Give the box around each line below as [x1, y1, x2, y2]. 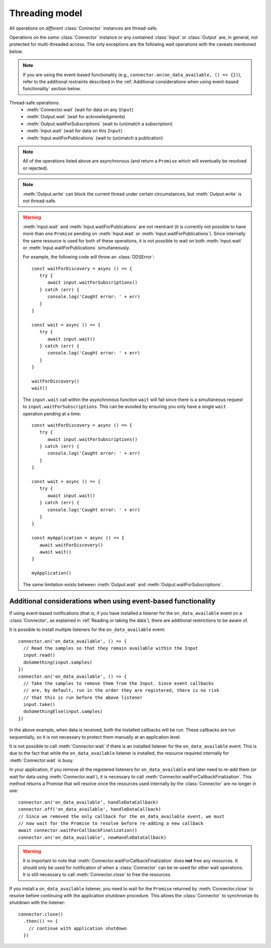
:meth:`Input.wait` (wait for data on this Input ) [26, 128, 123, 134]
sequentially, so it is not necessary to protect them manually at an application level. [9, 734, 181, 740]
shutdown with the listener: [9, 900, 65, 906]
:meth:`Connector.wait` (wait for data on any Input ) [26, 107, 134, 113]
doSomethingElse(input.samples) [23, 708, 103, 715]
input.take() [23, 702, 56, 707]
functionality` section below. [23, 86, 81, 92]
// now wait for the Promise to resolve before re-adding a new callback [18, 820, 204, 826]
